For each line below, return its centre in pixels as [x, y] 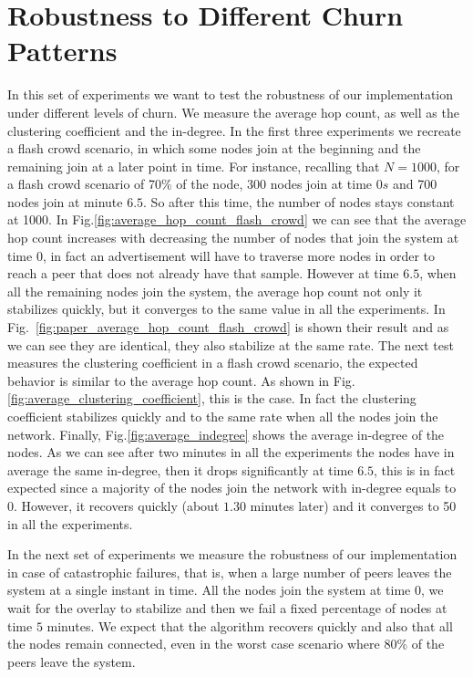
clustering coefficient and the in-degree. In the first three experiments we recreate [234, 130]
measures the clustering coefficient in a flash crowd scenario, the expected [213, 363]
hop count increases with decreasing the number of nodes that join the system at [233, 238]
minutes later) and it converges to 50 [353, 505]
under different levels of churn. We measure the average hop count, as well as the [233, 112]
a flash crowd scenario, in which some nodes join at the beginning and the [214, 148]
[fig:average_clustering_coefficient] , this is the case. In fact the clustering [212, 398]
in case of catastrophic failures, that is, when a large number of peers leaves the [230, 572]
